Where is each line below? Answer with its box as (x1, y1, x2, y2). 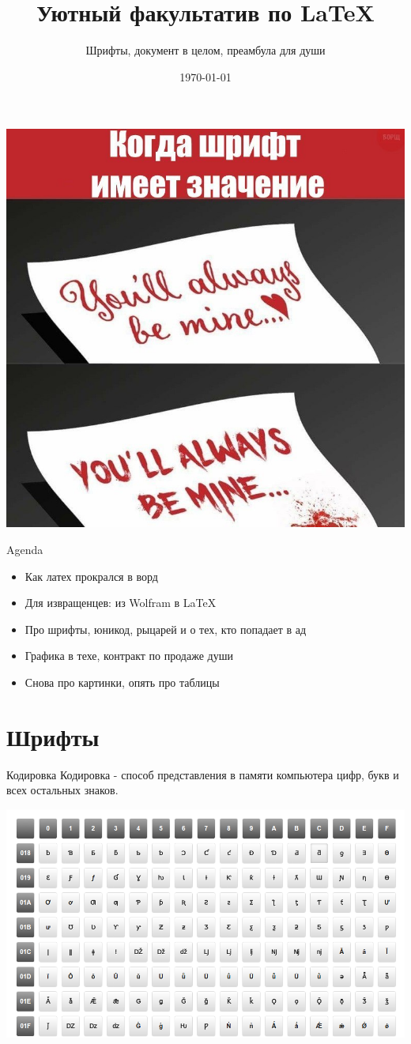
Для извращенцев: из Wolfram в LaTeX (25, 594, 217, 611)
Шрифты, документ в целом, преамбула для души (85, 42, 326, 58)
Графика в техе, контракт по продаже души (25, 647, 233, 664)
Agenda (6, 541, 43, 557)
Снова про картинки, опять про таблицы (25, 673, 220, 690)
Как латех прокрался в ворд (25, 567, 158, 584)
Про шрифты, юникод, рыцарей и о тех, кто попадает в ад (25, 620, 307, 637)
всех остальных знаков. (6, 782, 119, 798)
